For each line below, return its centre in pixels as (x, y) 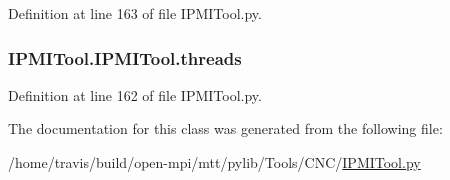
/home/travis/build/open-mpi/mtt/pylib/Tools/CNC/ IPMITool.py (214, 162)
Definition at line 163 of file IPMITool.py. (135, 13)
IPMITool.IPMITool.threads (125, 57)
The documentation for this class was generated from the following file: (225, 128)
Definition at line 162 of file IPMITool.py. (135, 94)
